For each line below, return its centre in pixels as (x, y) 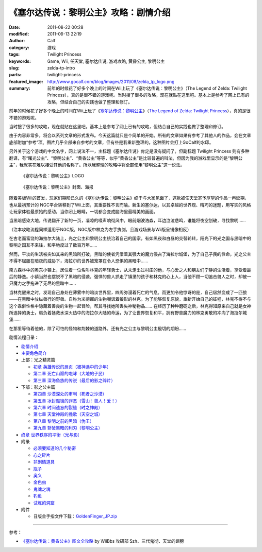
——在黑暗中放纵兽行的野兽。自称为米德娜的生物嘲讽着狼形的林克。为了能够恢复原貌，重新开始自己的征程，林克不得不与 (130, 299)
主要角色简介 (34, 353)
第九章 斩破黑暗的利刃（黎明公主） (68, 428)
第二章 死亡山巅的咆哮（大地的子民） (70, 374)
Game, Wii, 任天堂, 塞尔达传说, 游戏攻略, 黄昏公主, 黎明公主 (106, 61)
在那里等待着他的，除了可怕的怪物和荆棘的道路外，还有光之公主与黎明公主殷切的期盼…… (98, 328)
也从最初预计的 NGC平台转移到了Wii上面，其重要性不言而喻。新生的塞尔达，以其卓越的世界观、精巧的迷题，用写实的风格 (130, 205)
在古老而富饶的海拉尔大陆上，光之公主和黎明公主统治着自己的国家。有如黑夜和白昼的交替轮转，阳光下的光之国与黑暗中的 (130, 239)
